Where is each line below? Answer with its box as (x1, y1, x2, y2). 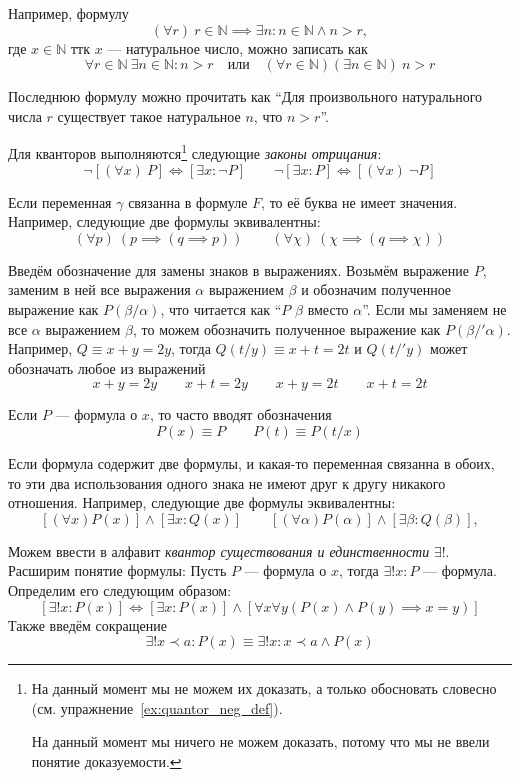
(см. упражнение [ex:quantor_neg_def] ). (31, 697, 283, 718)
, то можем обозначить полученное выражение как (133, 318, 441, 339)
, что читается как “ (160, 299, 282, 319)
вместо (307, 299, 349, 319)
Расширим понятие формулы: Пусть (8, 560, 227, 581)
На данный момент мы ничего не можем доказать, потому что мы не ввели (31, 731, 490, 752)
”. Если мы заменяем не (362, 299, 507, 319)
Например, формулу (8, 3, 129, 23)
